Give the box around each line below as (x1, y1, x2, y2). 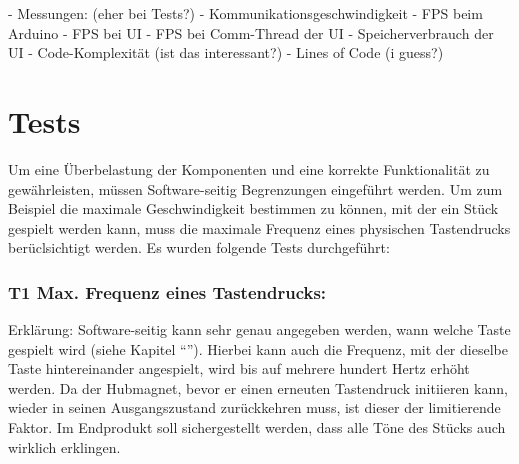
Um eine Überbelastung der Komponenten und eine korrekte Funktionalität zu (8, 158, 490, 179)
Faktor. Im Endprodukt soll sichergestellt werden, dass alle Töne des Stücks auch (8, 417, 506, 438)
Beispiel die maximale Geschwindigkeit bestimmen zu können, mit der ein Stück (8, 198, 499, 219)
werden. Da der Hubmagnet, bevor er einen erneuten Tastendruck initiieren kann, (8, 377, 508, 398)
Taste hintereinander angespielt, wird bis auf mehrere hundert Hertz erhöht (8, 358, 470, 379)
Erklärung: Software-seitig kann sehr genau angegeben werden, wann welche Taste (8, 319, 511, 340)
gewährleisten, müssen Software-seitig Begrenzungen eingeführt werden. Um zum (8, 178, 503, 199)
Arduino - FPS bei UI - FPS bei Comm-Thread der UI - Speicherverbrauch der (8, 22, 494, 43)
